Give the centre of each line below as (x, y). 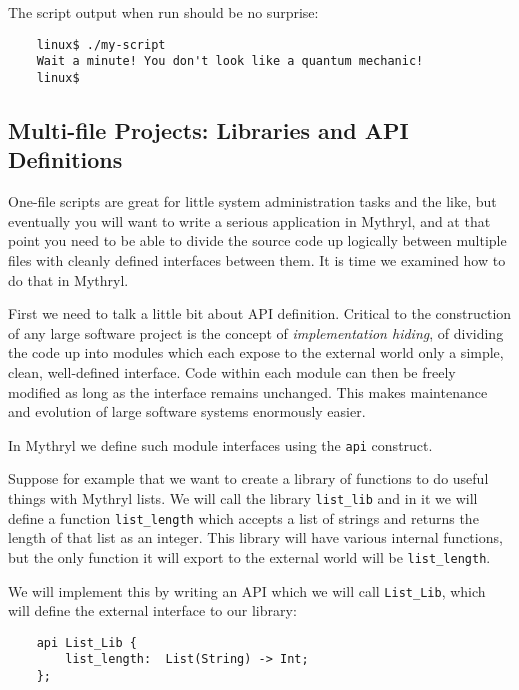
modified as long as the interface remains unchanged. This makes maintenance (248, 391)
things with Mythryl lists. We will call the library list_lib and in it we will (243, 497)
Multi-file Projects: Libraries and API (208, 129)
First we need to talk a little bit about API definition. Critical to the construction (260, 313)
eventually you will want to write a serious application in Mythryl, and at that (249, 220)
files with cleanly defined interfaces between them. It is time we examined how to (257, 259)
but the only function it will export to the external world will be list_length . (249, 556)
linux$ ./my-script (101, 44)
